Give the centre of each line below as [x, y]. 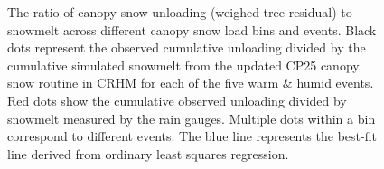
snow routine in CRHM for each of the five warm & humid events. [191, 83]
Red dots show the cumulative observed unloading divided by [177, 100]
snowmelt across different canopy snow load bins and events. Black [192, 29]
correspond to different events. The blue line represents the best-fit [192, 136]
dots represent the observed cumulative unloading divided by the [187, 47]
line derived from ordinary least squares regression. [148, 153]
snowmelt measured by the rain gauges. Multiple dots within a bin [192, 118]
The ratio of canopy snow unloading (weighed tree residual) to [180, 12]
